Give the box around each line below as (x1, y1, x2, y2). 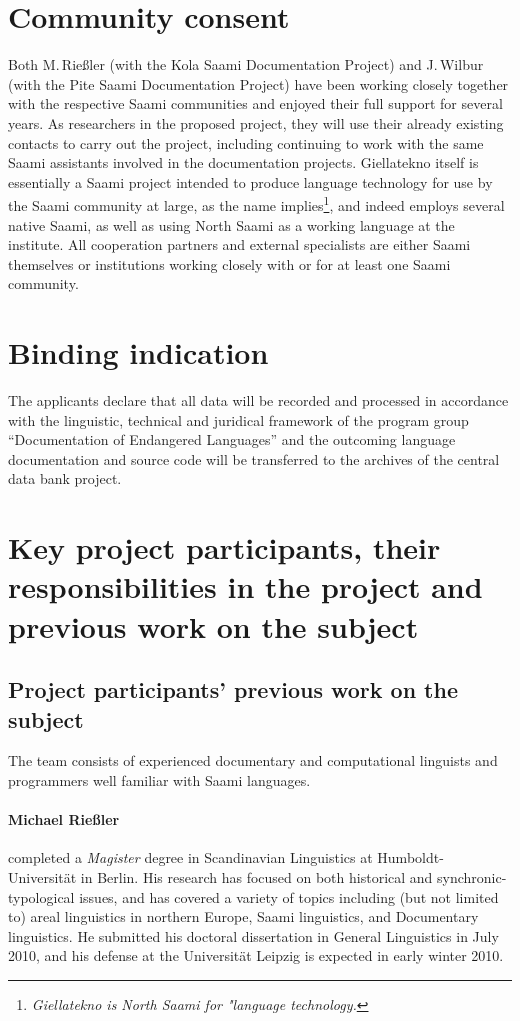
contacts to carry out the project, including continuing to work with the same (8, 132, 484, 153)
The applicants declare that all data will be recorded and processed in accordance (8, 390, 509, 411)
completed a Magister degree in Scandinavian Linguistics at (8, 847, 373, 868)
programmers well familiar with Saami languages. (8, 769, 311, 790)
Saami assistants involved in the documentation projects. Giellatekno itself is (8, 152, 479, 173)
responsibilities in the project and (8, 566, 483, 607)
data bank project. (8, 468, 122, 489)
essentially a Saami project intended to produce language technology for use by (8, 171, 493, 192)
